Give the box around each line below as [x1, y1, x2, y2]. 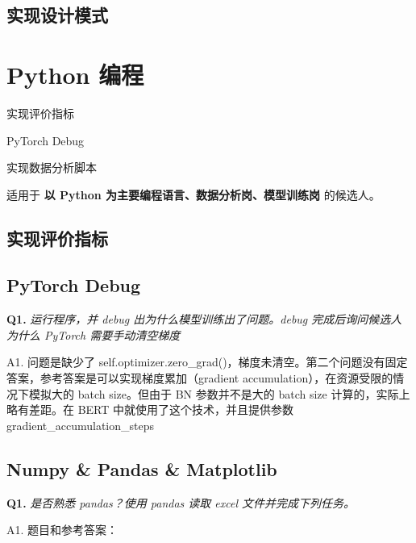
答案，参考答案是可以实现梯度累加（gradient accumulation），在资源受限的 [6, 370, 393, 386]
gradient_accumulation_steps [6, 416, 154, 433]
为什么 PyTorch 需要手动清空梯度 [6, 326, 181, 343]
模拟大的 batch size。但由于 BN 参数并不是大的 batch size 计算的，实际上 [28, 385, 410, 402]
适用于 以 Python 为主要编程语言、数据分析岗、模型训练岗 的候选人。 [6, 186, 381, 203]
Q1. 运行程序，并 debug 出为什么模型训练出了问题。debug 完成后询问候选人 [6, 311, 402, 328]
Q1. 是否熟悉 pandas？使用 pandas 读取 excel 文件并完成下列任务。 [6, 494, 356, 511]
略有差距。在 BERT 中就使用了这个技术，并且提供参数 [6, 401, 294, 418]
